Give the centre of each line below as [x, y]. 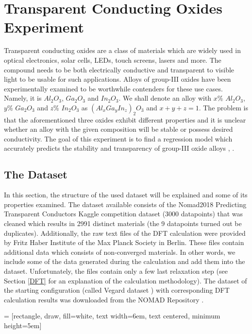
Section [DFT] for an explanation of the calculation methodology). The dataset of [126, 280]
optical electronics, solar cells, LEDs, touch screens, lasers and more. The [113, 60]
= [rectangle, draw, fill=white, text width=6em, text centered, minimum [112, 316]
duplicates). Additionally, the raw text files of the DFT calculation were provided [125, 233]
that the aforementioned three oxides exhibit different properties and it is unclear [125, 119]
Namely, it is [23, 98]
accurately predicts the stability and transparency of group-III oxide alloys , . [119, 148]
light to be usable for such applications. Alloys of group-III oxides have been [118, 79]
